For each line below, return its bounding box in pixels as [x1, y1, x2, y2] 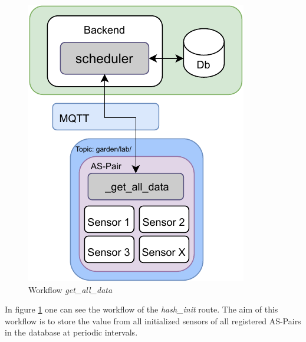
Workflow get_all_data [28, 283, 113, 295]
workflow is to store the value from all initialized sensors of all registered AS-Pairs [5, 314, 301, 327]
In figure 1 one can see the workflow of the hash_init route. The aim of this [5, 303, 278, 315]
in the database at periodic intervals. [5, 326, 138, 338]
